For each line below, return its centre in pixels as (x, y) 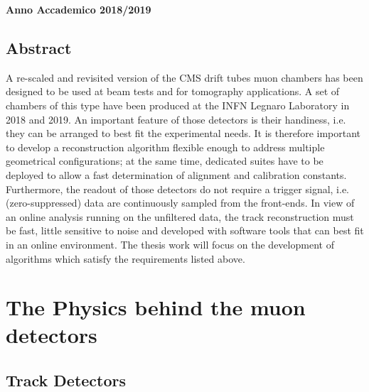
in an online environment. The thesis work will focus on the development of (170, 244)
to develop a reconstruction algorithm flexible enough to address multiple (165, 147)
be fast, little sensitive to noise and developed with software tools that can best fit (185, 230)
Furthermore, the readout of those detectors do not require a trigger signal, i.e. (178, 189)
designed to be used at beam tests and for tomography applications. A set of (173, 91)
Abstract (39, 47)
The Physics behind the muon (156, 307)
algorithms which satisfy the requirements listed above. (125, 258)
